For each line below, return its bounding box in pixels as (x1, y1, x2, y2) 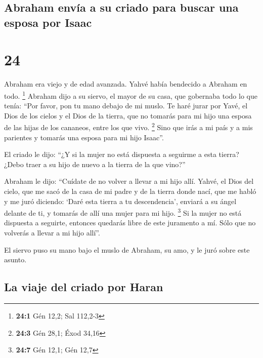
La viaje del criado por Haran (4, 279, 163, 295)
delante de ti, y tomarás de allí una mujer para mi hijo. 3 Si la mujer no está (4, 206, 242, 218)
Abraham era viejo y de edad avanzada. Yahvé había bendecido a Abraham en (4, 78, 247, 89)
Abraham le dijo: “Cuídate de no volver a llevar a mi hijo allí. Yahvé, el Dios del (4, 176, 254, 186)
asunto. (4, 254, 27, 265)
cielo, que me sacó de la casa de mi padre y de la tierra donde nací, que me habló (4, 185, 256, 196)
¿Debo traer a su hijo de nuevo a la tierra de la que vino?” (4, 158, 186, 169)
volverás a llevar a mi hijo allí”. (4, 227, 100, 237)
